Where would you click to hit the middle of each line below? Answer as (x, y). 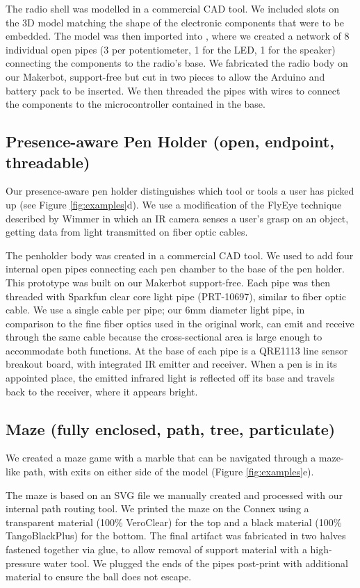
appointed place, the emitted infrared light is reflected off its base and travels (170, 378)
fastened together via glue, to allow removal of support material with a (156, 549)
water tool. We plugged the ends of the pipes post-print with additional (196, 563)
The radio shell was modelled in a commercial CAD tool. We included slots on (173, 8)
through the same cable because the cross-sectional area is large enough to (164, 337)
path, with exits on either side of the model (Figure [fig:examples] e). (169, 472)
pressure (23, 563)
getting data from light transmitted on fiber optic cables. (127, 232)
